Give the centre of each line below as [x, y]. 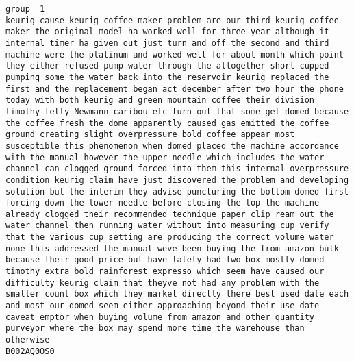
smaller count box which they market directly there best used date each [177, 294]
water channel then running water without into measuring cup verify [167, 226]
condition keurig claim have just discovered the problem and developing [177, 180]
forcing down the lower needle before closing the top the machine [163, 203]
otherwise [28, 340]
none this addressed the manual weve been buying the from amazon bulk [172, 248]
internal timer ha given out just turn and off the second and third [167, 43]
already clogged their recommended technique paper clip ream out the [170, 214]
